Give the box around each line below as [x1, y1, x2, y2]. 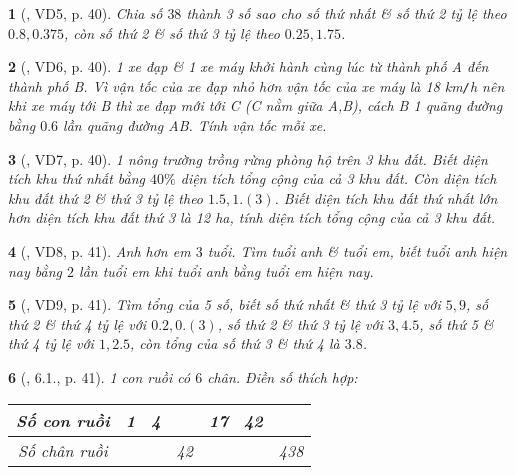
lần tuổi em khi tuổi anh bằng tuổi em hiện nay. [79, 260, 374, 281]
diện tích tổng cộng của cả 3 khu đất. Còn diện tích [180, 168, 497, 189]
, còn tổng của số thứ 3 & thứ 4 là [130, 333, 340, 354]
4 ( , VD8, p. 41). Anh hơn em [8, 241, 191, 261]
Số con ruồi [16, 408, 110, 432]
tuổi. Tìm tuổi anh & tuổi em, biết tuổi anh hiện [207, 241, 508, 261]
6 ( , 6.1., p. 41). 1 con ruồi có [8, 366, 191, 387]
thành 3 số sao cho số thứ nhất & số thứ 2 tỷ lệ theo [186, 3, 507, 23]
